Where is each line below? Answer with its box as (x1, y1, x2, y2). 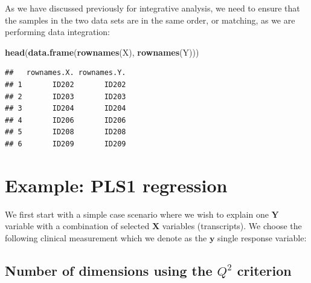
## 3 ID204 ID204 (5, 104, 126, 113)
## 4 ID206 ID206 (5, 115, 126, 125)
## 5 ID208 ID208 (5, 128, 126, 137)
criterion (237, 261, 292, 279)
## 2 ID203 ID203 (5, 92, 126, 101)
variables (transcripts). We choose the (162, 220, 302, 232)
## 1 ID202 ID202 (5, 80, 126, 89)
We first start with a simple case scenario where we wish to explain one (5, 207, 269, 220)
